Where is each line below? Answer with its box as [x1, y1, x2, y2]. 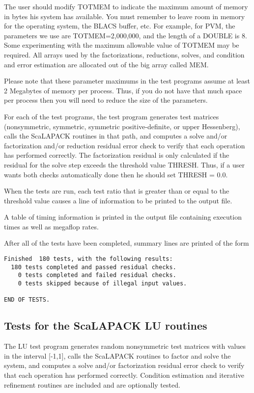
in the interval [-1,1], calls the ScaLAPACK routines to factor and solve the [4, 350, 231, 361]
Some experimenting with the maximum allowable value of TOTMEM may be [4, 40, 239, 50]
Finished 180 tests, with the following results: [4, 255, 173, 263]
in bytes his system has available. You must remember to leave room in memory [4, 11, 245, 21]
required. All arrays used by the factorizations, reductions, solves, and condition [4, 49, 245, 59]
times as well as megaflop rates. [4, 221, 99, 231]
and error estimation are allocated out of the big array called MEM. [4, 59, 209, 69]
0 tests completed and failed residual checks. [18, 272, 176, 279]
